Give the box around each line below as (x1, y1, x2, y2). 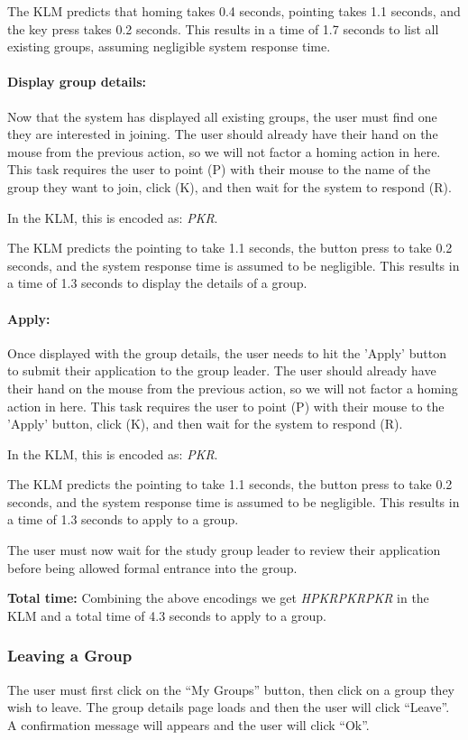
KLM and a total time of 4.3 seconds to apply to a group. (7, 606, 326, 624)
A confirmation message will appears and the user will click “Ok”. (7, 715, 370, 734)
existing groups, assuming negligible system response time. (7, 37, 331, 56)
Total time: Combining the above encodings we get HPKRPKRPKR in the (7, 588, 429, 607)
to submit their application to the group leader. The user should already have (7, 361, 436, 380)
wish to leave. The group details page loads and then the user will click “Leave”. (7, 698, 450, 717)
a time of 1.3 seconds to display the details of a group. (7, 273, 307, 292)
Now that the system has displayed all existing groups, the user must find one (7, 106, 437, 125)
